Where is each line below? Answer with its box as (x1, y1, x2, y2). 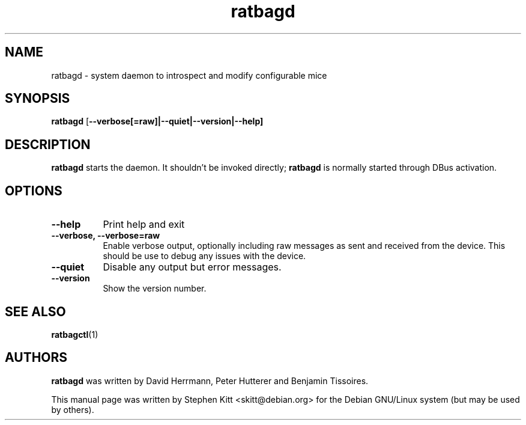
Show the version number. (103, 283, 207, 294)
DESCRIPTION (5, 136, 91, 152)
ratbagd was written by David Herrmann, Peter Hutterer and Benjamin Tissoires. (51, 375, 369, 386)
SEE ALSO (5, 304, 66, 319)
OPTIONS (5, 183, 62, 198)
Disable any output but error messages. (103, 261, 282, 274)
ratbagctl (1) (51, 329, 98, 340)
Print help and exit (103, 218, 185, 231)
